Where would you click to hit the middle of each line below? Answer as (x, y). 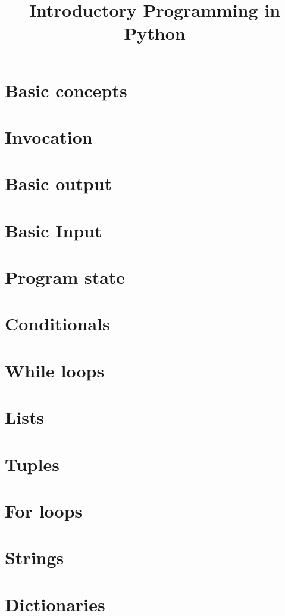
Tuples (32, 464)
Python (155, 33)
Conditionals (57, 324)
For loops (44, 510)
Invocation (49, 136)
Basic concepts (66, 90)
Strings (35, 557)
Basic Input (54, 230)
